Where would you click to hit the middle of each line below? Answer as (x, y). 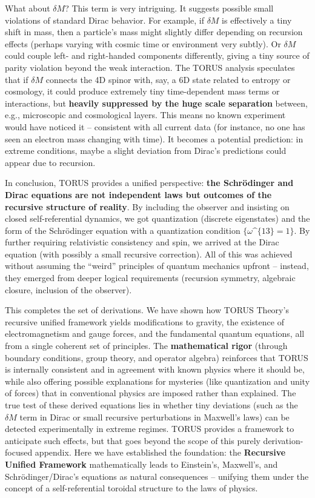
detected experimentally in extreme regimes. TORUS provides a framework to (150, 429)
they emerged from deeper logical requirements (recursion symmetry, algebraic (150, 278)
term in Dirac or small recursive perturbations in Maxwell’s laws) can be (154, 417)
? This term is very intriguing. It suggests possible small (169, 8)
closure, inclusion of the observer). (68, 289)
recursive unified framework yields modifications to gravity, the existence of (144, 321)
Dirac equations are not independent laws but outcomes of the (138, 194)
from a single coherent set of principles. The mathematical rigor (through (146, 346)
